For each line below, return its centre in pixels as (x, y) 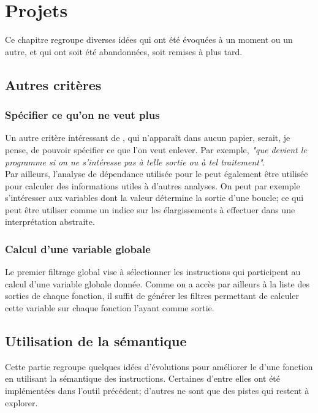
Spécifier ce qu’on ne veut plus (82, 115)
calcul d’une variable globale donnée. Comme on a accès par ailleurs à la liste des (157, 283)
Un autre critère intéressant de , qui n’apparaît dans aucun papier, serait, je (148, 138)
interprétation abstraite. (50, 222)
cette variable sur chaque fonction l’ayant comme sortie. (110, 308)
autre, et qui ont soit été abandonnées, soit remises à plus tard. (124, 51)
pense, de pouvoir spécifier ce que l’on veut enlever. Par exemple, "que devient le (156, 149)
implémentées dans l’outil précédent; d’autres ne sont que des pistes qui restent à (157, 391)
